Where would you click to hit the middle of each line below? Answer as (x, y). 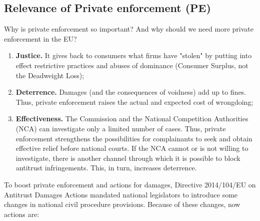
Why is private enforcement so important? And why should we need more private (129, 29)
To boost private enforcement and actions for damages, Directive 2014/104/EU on (130, 184)
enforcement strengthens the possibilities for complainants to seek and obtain (134, 138)
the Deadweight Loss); (50, 75)
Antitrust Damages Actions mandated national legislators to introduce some (121, 194)
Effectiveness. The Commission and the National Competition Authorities (132, 119)
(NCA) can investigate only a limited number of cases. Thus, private (121, 128)
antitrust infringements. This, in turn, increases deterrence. (106, 168)
